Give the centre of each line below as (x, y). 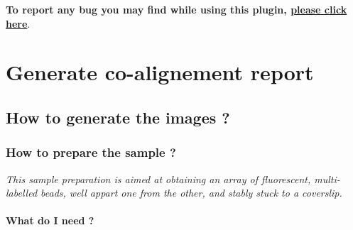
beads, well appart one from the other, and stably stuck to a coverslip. (191, 193)
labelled (22, 193)
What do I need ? (50, 220)
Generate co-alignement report (160, 72)
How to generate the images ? (118, 117)
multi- (327, 179)
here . (18, 23)
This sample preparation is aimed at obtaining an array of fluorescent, (158, 179)
